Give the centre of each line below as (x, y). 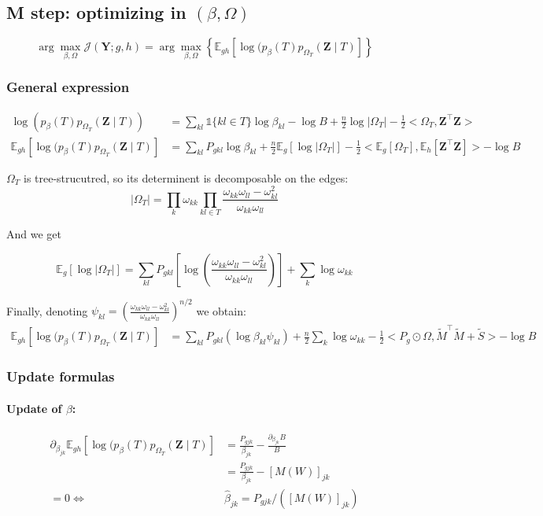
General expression (68, 87)
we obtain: (221, 310)
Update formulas (61, 376)
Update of (34, 408)
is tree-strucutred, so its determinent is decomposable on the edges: (186, 177)
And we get (34, 234)
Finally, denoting (47, 310)
